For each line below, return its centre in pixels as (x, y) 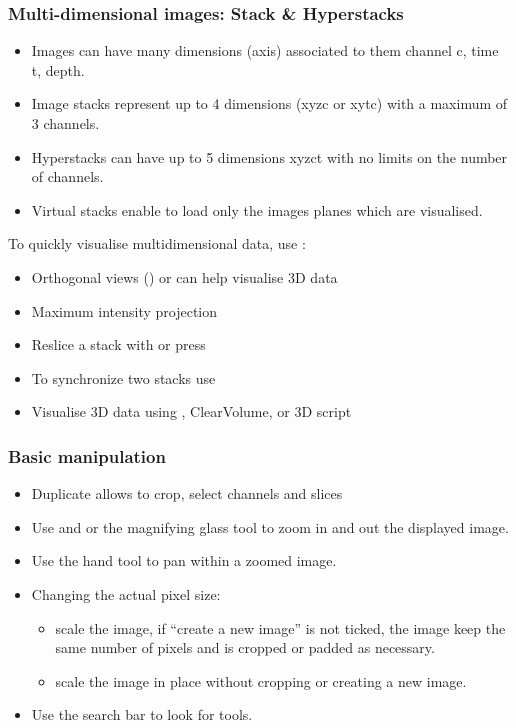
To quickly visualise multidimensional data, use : (157, 243)
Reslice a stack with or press (118, 344)
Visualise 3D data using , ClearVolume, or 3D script (191, 411)
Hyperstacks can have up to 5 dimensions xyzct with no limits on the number (269, 156)
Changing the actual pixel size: (126, 593)
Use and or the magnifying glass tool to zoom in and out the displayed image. (270, 526)
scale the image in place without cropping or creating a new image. (261, 680)
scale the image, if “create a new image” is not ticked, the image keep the (280, 627)
